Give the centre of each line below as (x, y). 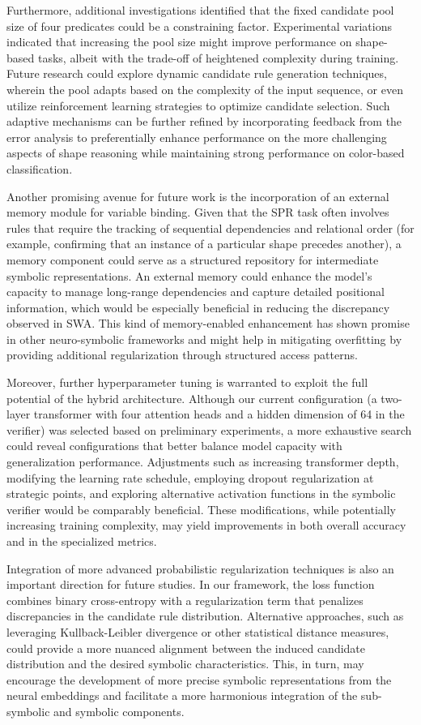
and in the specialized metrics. (82, 541)
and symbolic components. (119, 711)
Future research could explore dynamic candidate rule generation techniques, (197, 73)
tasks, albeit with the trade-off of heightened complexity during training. (218, 57)
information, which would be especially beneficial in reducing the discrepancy (198, 307)
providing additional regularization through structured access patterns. (182, 355)
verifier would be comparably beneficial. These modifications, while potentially (201, 509)
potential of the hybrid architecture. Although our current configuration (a (192, 398)
